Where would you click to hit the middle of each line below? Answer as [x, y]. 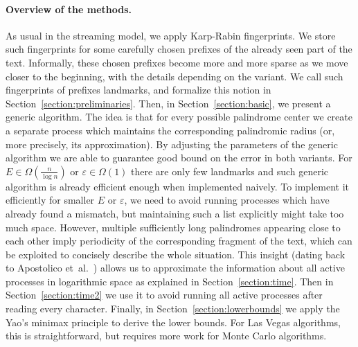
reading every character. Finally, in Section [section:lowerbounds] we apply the [173, 309]
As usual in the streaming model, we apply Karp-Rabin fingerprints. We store [171, 35]
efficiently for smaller [50, 200]
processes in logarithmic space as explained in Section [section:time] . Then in [170, 281]
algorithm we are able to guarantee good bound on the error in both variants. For [179, 158]
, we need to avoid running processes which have [227, 200]
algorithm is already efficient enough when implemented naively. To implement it [177, 186]
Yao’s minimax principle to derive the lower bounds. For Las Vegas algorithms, [173, 322]
